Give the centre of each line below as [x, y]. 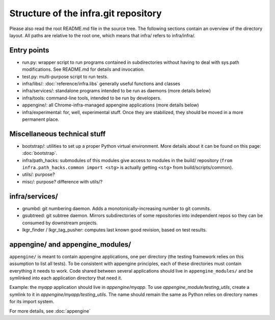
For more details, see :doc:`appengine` [50, 311]
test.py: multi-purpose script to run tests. [65, 76]
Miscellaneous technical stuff [58, 134]
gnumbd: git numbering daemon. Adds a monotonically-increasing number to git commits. [117, 208]
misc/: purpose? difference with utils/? [62, 181]
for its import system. [32, 302]
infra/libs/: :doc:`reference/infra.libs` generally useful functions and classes [101, 84]
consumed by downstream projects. [60, 223]
